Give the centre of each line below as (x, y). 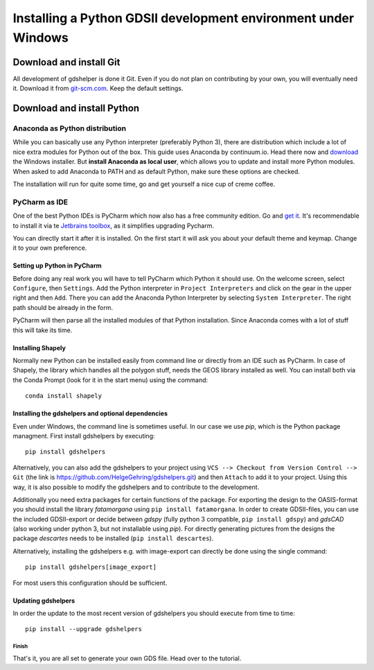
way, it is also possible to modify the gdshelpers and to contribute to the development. (136, 487)
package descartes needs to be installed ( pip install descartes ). (113, 538)
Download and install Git (66, 62)
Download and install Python (76, 109)
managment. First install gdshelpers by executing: (84, 436)
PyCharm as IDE (41, 202)
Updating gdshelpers (44, 601)
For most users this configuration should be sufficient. (90, 583)
